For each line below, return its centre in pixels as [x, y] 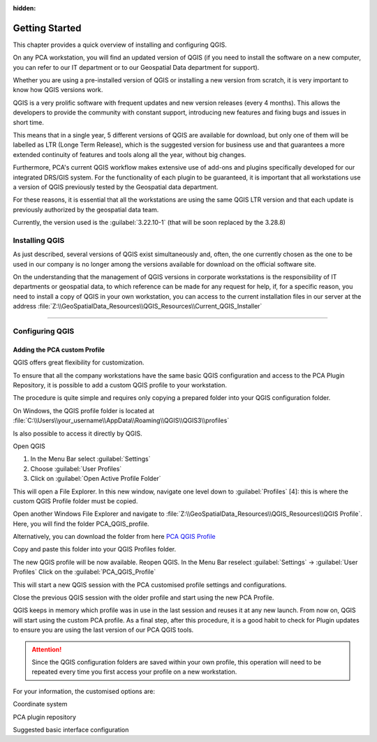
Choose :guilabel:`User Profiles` [76, 468]
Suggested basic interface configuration [71, 729]
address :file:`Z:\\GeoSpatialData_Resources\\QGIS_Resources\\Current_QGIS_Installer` [138, 306]
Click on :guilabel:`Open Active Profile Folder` [96, 479]
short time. [29, 122]
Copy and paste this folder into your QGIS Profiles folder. [95, 549]
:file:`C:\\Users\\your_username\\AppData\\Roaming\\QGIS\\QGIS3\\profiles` [121, 421]
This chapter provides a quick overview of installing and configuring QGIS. [120, 45]
